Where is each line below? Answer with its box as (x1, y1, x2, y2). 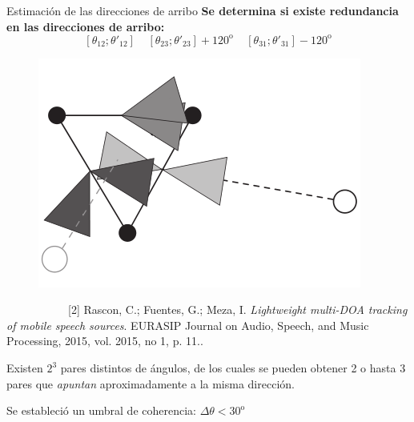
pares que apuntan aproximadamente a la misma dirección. (6, 375, 295, 392)
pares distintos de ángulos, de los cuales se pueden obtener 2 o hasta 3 (60, 360, 406, 376)
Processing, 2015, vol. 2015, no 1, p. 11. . (6, 332, 203, 349)
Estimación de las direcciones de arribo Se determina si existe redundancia (6, 2, 399, 18)
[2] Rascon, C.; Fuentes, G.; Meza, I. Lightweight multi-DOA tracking (68, 301, 408, 318)
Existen (6, 360, 43, 376)
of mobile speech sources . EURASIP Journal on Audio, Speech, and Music (6, 316, 369, 333)
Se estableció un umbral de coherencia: (6, 402, 196, 419)
